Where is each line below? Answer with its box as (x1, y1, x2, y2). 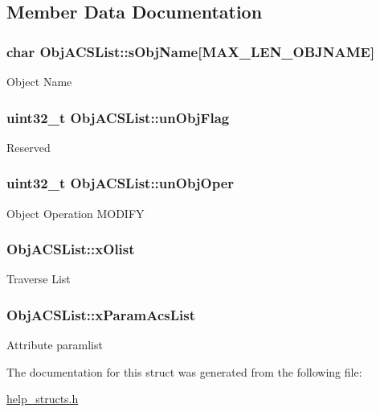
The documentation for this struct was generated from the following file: (6, 363, 362, 380)
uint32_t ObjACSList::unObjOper (6, 173, 235, 193)
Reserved (6, 138, 51, 155)
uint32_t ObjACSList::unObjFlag (6, 107, 230, 127)
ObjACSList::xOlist (6, 239, 135, 259)
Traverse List (6, 270, 71, 287)
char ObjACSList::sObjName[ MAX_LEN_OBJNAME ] (6, 41, 375, 61)
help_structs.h (6, 390, 79, 407)
